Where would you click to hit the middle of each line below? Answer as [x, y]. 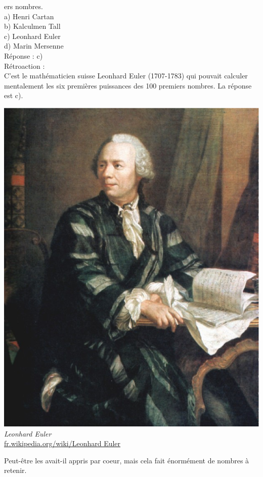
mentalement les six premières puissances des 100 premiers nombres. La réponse [128, 85]
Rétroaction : [25, 66]
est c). [14, 95]
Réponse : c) [24, 55]
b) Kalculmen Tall [32, 26]
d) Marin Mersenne [34, 46]
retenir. [15, 470]
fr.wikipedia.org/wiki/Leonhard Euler [62, 443]
